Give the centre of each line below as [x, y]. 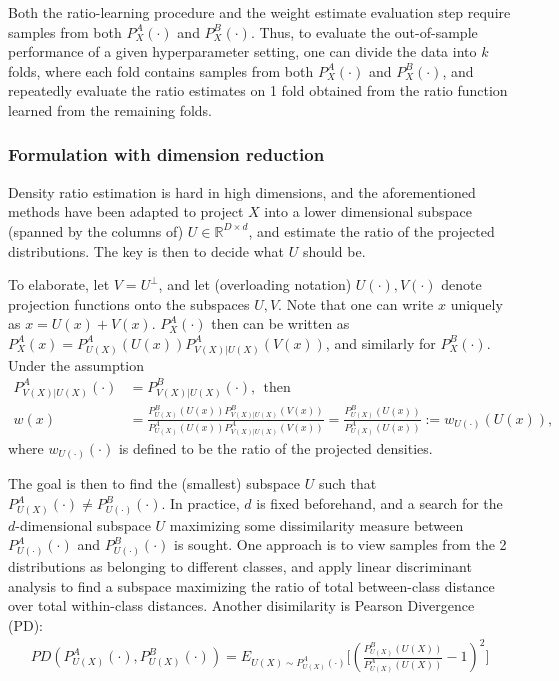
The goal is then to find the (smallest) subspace [154, 483]
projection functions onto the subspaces [129, 303]
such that [347, 483]
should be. [334, 250]
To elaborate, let [59, 284]
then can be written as [280, 323]
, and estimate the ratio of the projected [371, 230]
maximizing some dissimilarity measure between [316, 524]
